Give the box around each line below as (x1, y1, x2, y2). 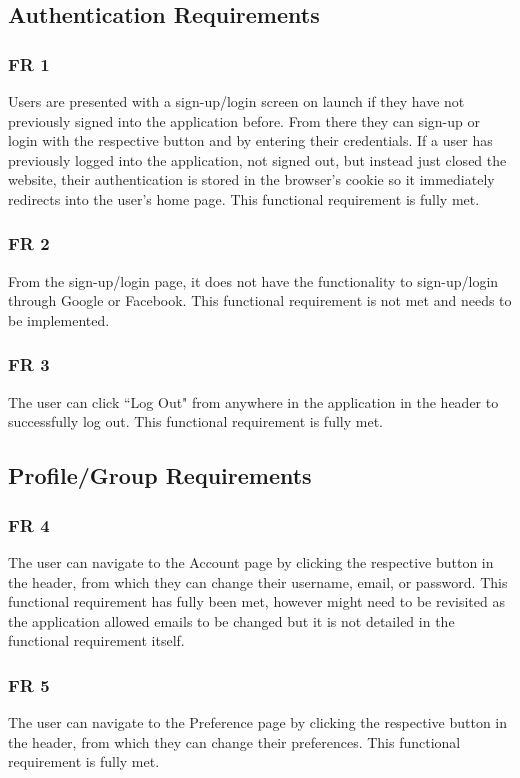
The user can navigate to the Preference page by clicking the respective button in (8, 712, 508, 733)
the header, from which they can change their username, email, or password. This (8, 571, 508, 592)
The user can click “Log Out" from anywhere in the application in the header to (8, 391, 499, 412)
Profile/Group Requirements (8, 460, 312, 491)
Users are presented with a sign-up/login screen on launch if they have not (8, 91, 465, 111)
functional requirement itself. (8, 630, 185, 651)
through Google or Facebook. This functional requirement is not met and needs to (8, 290, 512, 311)
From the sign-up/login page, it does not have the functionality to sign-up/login (8, 270, 499, 291)
